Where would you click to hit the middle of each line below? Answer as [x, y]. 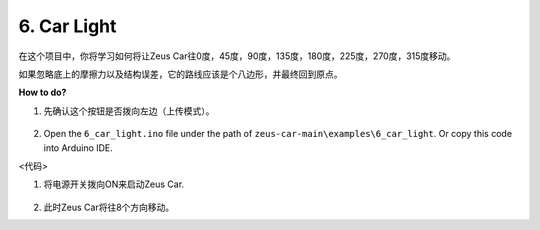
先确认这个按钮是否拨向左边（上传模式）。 [129, 111]
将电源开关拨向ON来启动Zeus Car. [114, 184]
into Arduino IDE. [78, 147]
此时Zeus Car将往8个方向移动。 [109, 207]
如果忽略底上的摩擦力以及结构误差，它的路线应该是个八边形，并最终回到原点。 [180, 74]
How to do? [42, 92]
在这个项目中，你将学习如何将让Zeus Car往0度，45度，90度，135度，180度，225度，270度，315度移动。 [237, 56]
